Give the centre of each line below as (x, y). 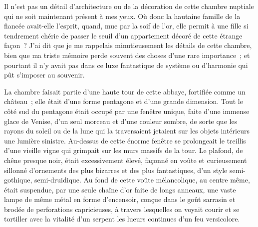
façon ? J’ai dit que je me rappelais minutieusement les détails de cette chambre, (128, 45)
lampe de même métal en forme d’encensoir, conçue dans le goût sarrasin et (120, 199)
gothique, (18, 180)
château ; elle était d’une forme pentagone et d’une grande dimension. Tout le (124, 101)
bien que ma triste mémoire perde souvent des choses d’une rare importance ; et (127, 55)
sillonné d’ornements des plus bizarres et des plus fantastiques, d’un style (116, 170)
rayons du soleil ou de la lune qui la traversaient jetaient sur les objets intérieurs (127, 131)
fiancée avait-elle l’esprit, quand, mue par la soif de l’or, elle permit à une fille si (126, 26)
